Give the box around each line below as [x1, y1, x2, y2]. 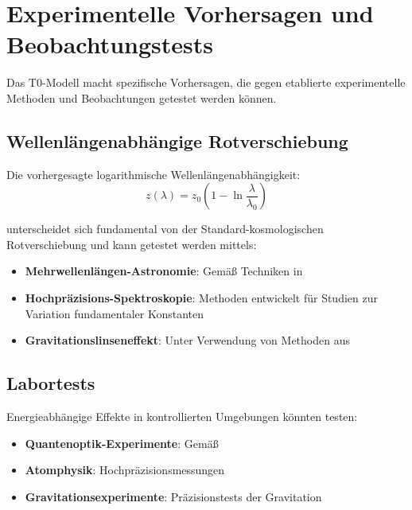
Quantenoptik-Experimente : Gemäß [25, 434, 219, 451]
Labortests [6, 371, 95, 395]
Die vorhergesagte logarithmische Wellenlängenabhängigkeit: [6, 165, 301, 182]
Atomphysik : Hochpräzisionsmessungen [25, 461, 225, 478]
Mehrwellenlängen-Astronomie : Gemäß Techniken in [25, 263, 303, 279]
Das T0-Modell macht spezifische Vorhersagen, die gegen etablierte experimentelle [6, 74, 406, 91]
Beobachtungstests [6, 28, 214, 60]
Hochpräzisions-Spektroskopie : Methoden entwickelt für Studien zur [25, 290, 378, 306]
